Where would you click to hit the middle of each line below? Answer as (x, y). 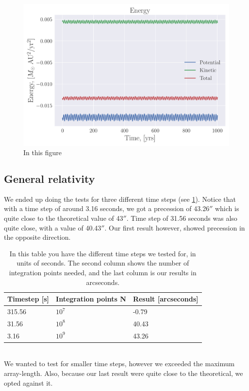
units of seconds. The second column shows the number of (103, 263)
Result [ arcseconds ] (166, 299)
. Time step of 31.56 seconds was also (182, 218)
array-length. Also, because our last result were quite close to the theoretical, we (124, 373)
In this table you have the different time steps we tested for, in (103, 253)
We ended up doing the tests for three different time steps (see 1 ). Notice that (120, 199)
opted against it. (28, 382)
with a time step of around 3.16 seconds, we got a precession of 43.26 (107, 208)
